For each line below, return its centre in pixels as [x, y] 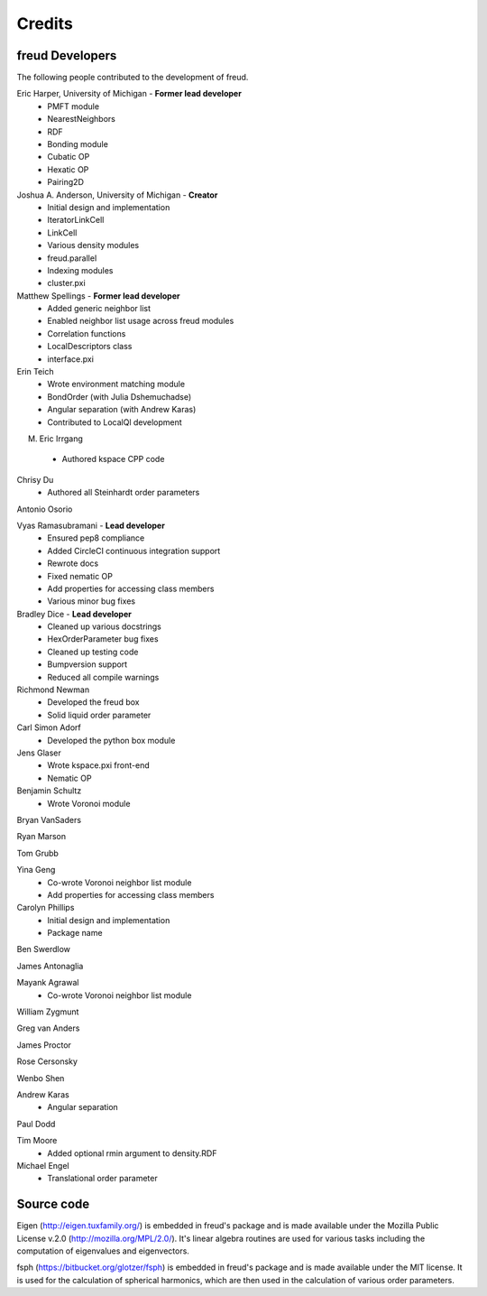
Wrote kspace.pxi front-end [98, 765]
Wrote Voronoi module [89, 803]
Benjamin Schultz [49, 791]
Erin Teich [35, 372]
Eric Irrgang [61, 439]
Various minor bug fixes [91, 601]
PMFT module [73, 106]
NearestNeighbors [82, 119]
